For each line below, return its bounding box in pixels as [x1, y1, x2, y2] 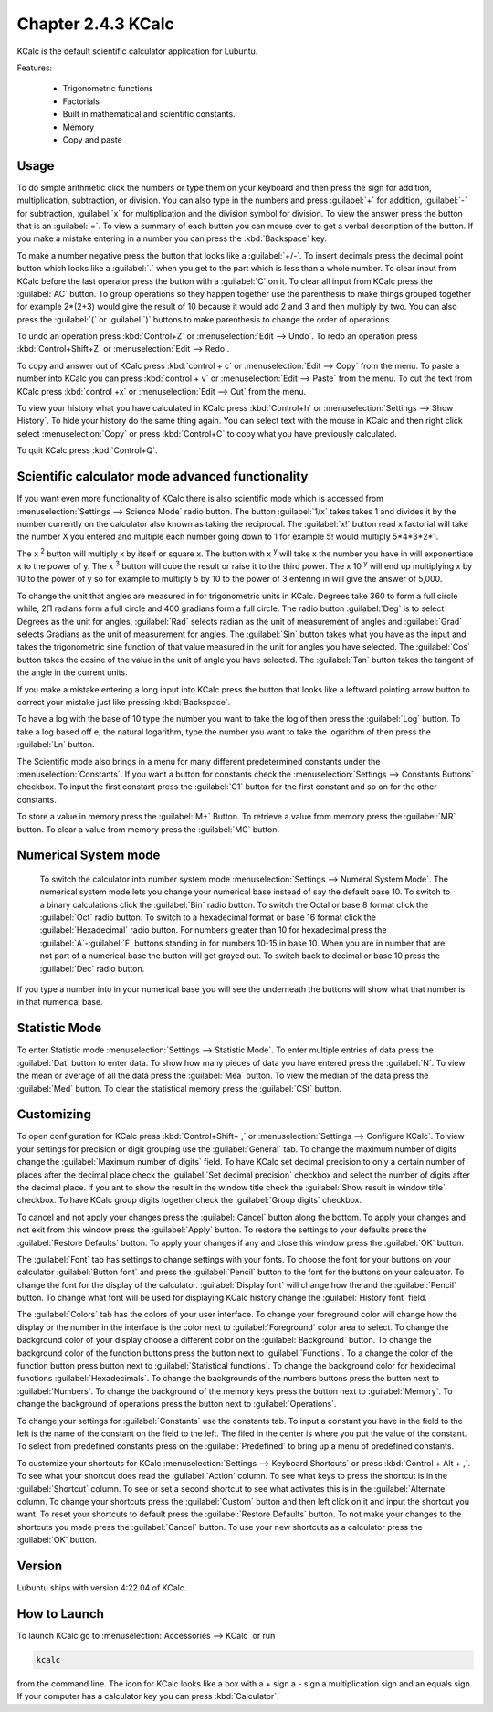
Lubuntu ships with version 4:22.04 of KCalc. [16, 1582, 187, 1593]
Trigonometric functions [62, 83, 154, 94]
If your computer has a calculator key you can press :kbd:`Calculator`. [16, 1691, 279, 1702]
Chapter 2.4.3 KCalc [16, 14, 175, 34]
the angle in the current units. [16, 667, 128, 678]
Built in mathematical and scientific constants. [62, 109, 236, 120]
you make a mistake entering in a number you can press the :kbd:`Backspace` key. [16, 233, 328, 244]
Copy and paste [62, 133, 122, 145]
